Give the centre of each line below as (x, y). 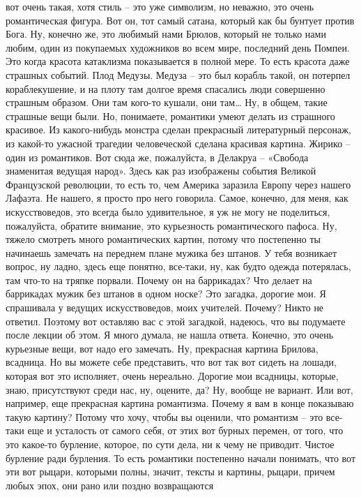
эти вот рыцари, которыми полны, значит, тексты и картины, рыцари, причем (170, 472)
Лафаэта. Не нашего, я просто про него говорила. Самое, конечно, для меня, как (177, 198)
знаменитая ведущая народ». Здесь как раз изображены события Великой (161, 171)
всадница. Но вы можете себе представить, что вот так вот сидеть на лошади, (171, 362)
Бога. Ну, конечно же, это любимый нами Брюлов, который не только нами (166, 34)
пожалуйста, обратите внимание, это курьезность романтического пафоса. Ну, (171, 225)
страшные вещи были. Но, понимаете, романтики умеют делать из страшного (170, 116)
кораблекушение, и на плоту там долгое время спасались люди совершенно (166, 88)
